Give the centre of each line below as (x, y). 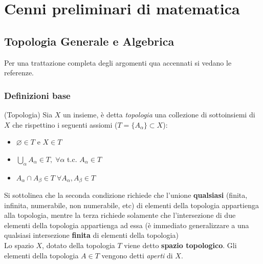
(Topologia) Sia (28, 114)
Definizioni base (37, 95)
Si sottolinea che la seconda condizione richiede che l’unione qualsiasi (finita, (126, 195)
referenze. (19, 73)
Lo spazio (19, 245)
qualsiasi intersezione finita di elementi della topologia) (91, 235)
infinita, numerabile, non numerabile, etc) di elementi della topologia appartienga (131, 205)
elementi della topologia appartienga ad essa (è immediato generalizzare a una (127, 225)
